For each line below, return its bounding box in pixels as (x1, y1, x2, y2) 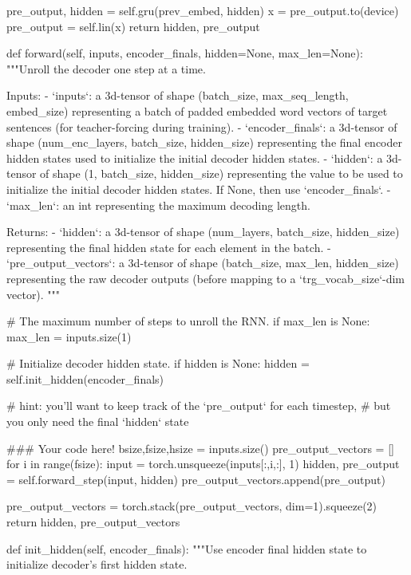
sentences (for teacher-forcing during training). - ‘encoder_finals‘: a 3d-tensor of (6, 118, 397, 135)
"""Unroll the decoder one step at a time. (6, 60, 206, 77)
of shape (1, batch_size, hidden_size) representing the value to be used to (40, 165, 403, 182)
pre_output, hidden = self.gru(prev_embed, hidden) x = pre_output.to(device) (6, 2, 399, 18)
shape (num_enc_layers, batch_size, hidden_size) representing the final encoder (6, 134, 402, 151)
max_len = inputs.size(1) (6, 328, 132, 345)
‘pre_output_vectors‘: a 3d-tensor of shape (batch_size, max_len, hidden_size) (6, 254, 399, 271)
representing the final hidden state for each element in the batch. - (6, 238, 331, 255)
